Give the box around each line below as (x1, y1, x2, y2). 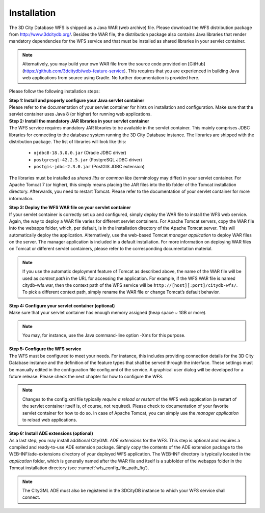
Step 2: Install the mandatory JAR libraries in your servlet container (9, 118, 150, 124)
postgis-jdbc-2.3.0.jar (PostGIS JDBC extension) (33, 164, 145, 170)
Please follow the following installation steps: (9, 89, 100, 94)
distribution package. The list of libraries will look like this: (9, 139, 126, 145)
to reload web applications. (22, 417, 77, 422)
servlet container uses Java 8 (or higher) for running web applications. (9, 111, 152, 117)
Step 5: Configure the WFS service (9, 346, 81, 352)
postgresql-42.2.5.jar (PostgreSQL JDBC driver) (33, 156, 142, 162)
